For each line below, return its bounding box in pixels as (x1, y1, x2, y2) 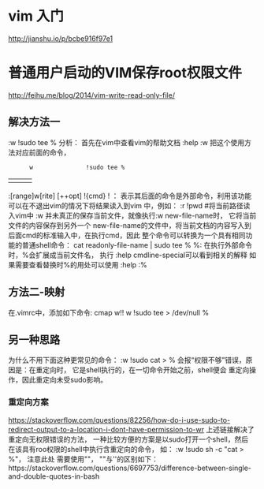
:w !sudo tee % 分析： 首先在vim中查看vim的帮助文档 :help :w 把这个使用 (8, 137, 245, 147)
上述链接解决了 (206, 424, 255, 434)
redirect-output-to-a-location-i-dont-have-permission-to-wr (8, 424, 205, 434)
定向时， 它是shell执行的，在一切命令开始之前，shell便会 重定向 (42, 365, 250, 375)
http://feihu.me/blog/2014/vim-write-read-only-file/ (8, 90, 176, 99)
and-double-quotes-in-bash (8, 471, 100, 481)
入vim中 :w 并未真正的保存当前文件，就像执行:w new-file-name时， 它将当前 (8, 211, 257, 220)
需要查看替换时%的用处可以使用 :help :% (14, 259, 147, 269)
